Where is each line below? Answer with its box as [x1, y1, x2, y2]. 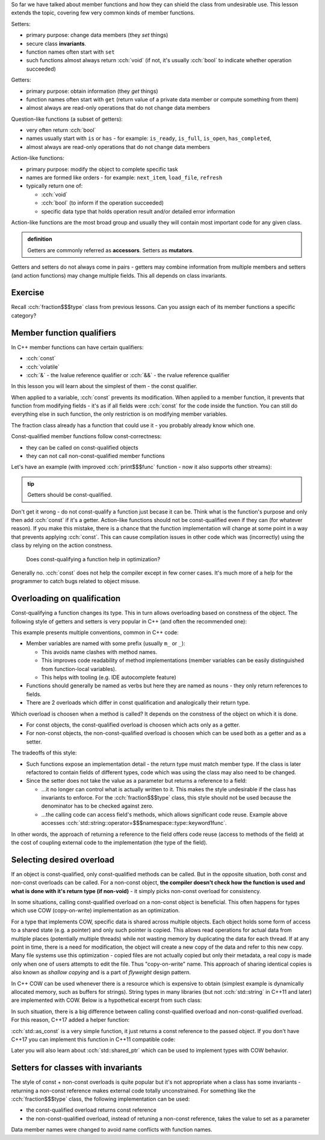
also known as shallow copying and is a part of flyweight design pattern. [11, 969, 191, 976]
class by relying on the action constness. [11, 542, 113, 549]
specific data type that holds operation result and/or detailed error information [41, 208, 235, 215]
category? [11, 311, 37, 319]
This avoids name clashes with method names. [41, 648, 158, 655]
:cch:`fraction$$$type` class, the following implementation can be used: [11, 1095, 190, 1103]
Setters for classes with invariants [11, 1063, 143, 1073]
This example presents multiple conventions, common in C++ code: [11, 629, 179, 636]
